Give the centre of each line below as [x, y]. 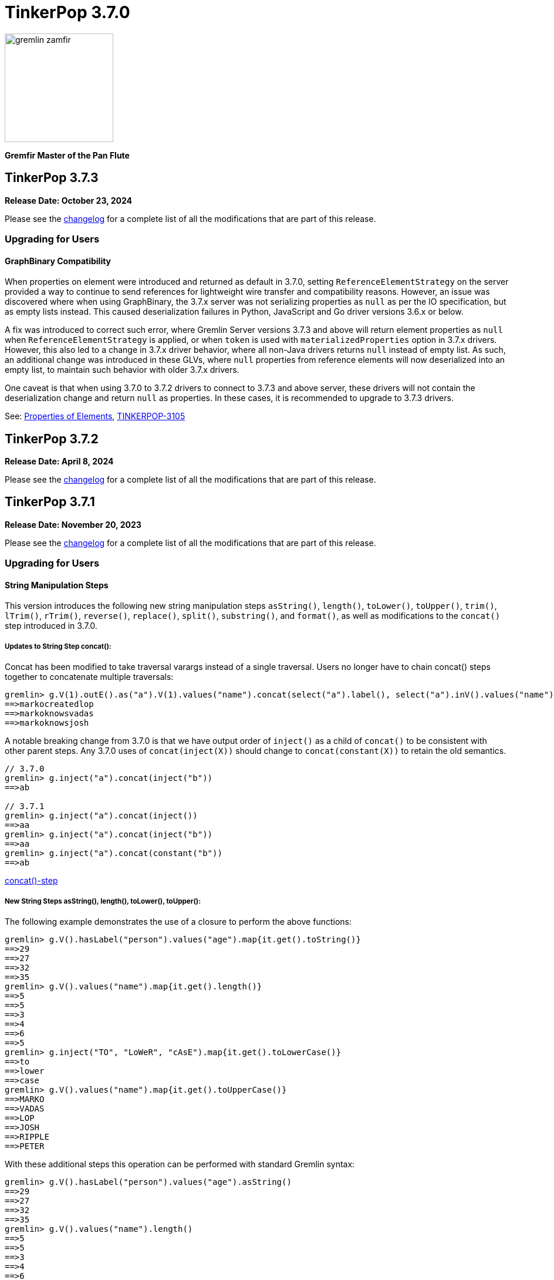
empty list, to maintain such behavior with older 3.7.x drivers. [122, 370]
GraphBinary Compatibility [58, 261]
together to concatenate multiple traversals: [89, 677]
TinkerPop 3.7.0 [67, 12]
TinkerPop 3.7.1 [50, 502]
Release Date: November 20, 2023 [73, 524]
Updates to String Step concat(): [58, 646]
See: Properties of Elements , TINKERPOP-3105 [95, 416]
